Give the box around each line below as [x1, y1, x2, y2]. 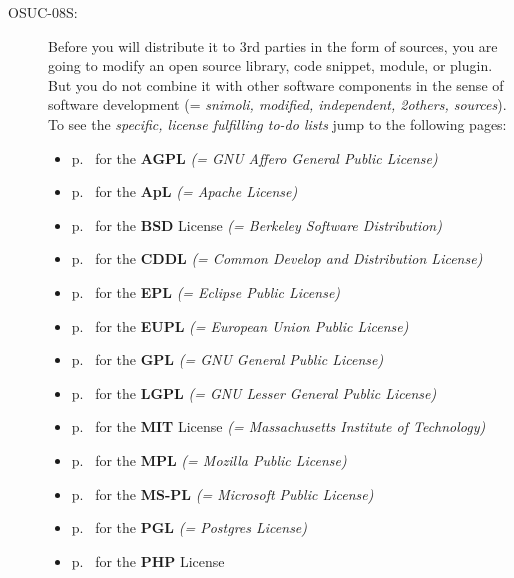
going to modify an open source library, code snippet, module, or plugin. [48, 55, 493, 76]
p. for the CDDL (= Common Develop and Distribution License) [71, 248, 483, 269]
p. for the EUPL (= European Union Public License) [71, 315, 409, 336]
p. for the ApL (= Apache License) [71, 181, 298, 202]
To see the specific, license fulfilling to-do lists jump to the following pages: [48, 113, 507, 134]
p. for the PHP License [71, 550, 225, 571]
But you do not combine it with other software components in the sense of [48, 74, 504, 95]
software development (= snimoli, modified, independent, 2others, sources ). [48, 94, 507, 115]
